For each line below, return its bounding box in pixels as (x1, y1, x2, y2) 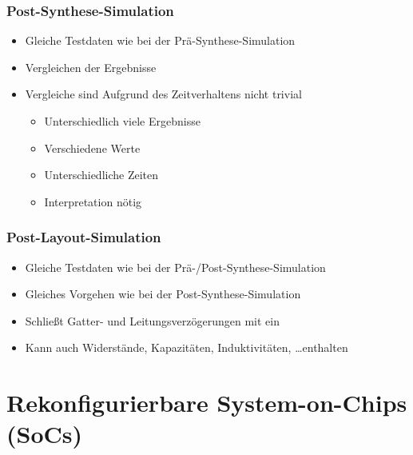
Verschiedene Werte (44, 139, 141, 156)
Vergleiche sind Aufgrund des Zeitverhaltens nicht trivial (25, 86, 302, 102)
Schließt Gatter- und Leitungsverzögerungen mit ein (25, 312, 280, 329)
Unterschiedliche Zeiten (44, 166, 159, 183)
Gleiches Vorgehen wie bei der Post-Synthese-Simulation (25, 285, 301, 302)
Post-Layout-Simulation (6, 227, 161, 247)
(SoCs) (6, 417, 83, 450)
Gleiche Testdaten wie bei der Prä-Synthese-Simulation (25, 32, 296, 49)
